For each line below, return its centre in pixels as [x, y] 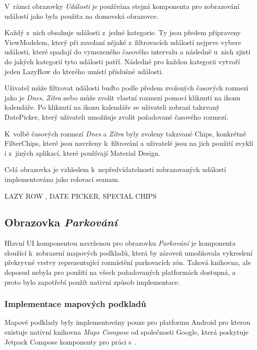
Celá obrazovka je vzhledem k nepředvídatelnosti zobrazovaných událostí [115, 169]
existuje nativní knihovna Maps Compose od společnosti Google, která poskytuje [127, 332]
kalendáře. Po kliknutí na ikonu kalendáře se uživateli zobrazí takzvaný [112, 107]
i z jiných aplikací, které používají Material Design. [83, 153]
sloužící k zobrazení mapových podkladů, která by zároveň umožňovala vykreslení [128, 252]
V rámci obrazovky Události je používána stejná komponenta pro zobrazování [122, 6]
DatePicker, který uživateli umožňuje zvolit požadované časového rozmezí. [116, 116]
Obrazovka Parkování [61, 222]
